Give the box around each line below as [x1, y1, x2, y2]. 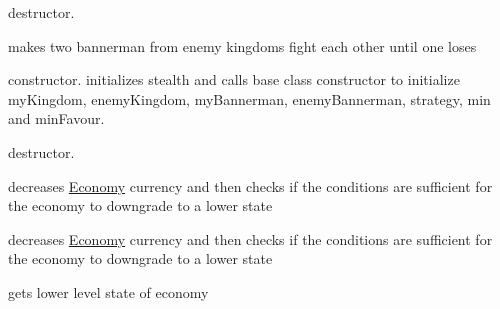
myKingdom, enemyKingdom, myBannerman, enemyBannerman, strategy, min [8, 88, 491, 109]
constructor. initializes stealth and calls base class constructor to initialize [8, 69, 460, 90]
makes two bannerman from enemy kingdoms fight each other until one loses [8, 35, 477, 56]
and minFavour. [8, 108, 105, 129]
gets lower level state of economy [8, 281, 209, 302]
